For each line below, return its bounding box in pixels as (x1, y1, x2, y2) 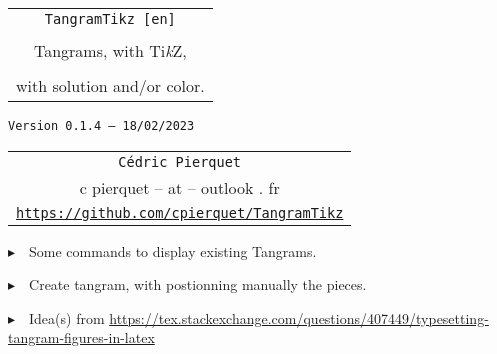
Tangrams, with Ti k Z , (33, 39, 187, 62)
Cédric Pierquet (118, 153, 242, 170)
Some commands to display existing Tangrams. (29, 240, 317, 261)
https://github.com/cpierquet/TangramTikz (16, 204, 344, 221)
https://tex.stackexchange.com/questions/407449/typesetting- (109, 307, 489, 328)
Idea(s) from (29, 307, 105, 328)
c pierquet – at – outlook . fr (79, 175, 280, 199)
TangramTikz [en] (44, 11, 176, 27)
